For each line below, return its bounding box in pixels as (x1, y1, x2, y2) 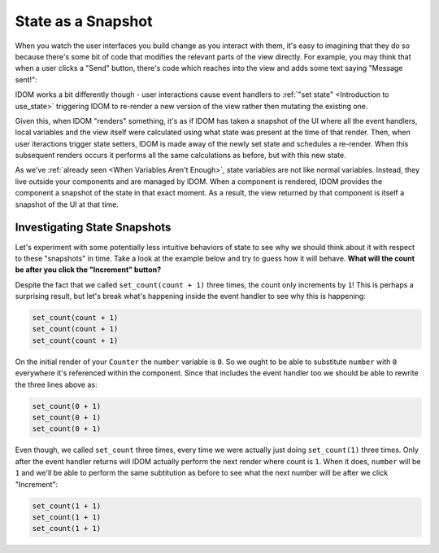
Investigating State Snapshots (15, 221, 172, 235)
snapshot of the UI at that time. (15, 200, 120, 209)
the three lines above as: (15, 380, 98, 389)
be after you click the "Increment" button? (15, 265, 162, 274)
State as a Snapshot (15, 12, 153, 30)
